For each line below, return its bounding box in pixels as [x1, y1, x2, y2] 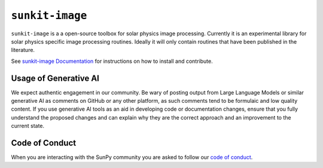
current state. [11, 123, 45, 130]
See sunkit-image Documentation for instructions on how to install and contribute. [11, 57, 213, 65]
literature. [11, 47, 35, 54]
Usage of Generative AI [11, 73, 100, 83]
